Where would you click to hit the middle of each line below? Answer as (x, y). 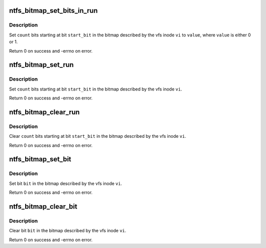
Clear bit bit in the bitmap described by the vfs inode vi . (68, 231)
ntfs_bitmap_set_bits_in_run (53, 11)
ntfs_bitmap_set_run (41, 65)
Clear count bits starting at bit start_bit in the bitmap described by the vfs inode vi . (98, 136)
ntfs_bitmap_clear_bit (43, 206)
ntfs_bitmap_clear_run (44, 112)
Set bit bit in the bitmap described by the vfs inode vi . (66, 183)
